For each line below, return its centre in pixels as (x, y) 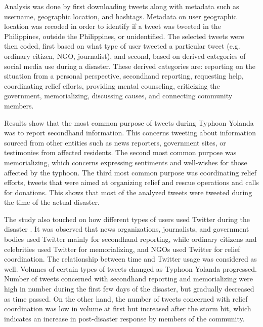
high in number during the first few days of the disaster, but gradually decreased (129, 289)
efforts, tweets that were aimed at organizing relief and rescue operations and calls (131, 182)
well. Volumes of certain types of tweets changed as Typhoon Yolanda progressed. (130, 268)
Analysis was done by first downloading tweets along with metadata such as (122, 6)
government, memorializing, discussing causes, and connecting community (118, 96)
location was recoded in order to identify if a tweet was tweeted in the (113, 26)
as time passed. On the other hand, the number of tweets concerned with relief (126, 298)
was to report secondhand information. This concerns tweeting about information (130, 133)
